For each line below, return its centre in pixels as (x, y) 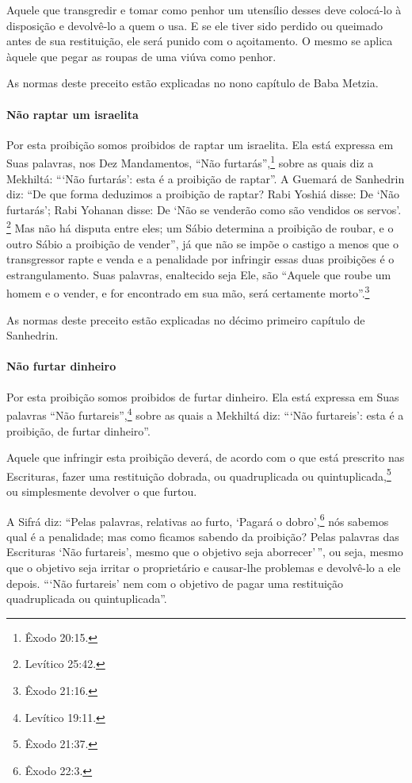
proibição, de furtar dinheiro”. (78, 430)
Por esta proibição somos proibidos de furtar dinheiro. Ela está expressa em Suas (203, 396)
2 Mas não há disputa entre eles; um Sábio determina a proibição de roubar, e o (200, 227)
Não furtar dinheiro (61, 366)
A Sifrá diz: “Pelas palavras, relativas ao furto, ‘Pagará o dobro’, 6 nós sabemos (198, 520)
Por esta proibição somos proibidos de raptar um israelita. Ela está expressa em (200, 144)
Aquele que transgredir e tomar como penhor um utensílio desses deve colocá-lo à (204, 10)
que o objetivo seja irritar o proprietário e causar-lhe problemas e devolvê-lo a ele (204, 567)
